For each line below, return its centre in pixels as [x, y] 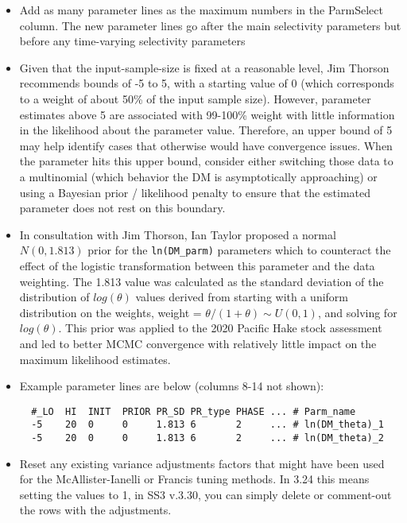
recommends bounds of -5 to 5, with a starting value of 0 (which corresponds [207, 83]
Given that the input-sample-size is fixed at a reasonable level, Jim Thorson [204, 67]
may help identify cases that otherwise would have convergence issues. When [206, 145]
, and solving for [357, 312]
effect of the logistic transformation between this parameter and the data [197, 265]
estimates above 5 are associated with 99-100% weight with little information [207, 114]
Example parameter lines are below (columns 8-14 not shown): [172, 386]
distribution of [54, 297]
